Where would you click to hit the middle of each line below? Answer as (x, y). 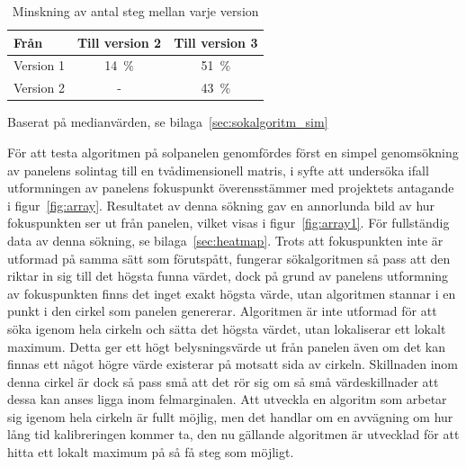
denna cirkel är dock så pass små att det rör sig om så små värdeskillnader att (223, 381)
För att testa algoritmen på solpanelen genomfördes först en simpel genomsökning (233, 152)
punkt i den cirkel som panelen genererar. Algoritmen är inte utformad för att (222, 311)
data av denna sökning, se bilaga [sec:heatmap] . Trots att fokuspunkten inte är (225, 240)
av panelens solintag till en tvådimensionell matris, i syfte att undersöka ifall (218, 170)
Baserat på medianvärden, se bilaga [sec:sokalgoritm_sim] (168, 122)
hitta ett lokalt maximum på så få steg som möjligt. (151, 452)
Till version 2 (119, 42)
